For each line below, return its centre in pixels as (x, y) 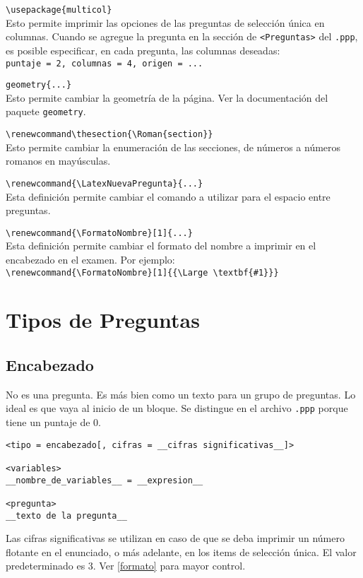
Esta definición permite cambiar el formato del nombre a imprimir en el (161, 246)
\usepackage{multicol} (59, 10)
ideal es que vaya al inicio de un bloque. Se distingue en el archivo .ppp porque (177, 408)
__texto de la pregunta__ (66, 515)
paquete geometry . (46, 111)
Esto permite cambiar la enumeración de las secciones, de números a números (173, 147)
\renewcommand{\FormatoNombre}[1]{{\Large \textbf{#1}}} (142, 272)
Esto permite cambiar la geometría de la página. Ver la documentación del (167, 97)
